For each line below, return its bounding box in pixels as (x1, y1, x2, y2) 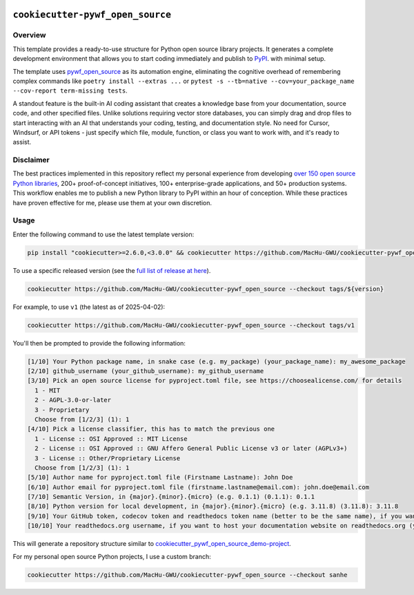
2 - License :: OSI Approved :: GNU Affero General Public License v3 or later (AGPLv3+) (34, 444, 348, 453)
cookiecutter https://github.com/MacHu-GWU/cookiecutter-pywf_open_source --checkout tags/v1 (27, 321, 355, 329)
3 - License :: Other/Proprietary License (34, 454, 181, 462)
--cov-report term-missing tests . (12, 86, 128, 95)
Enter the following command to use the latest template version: (12, 230, 195, 238)
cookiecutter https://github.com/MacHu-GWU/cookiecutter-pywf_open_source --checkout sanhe (27, 571, 348, 578)
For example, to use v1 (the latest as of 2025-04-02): (12, 303, 166, 311)
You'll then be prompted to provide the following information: (12, 339, 186, 347)
